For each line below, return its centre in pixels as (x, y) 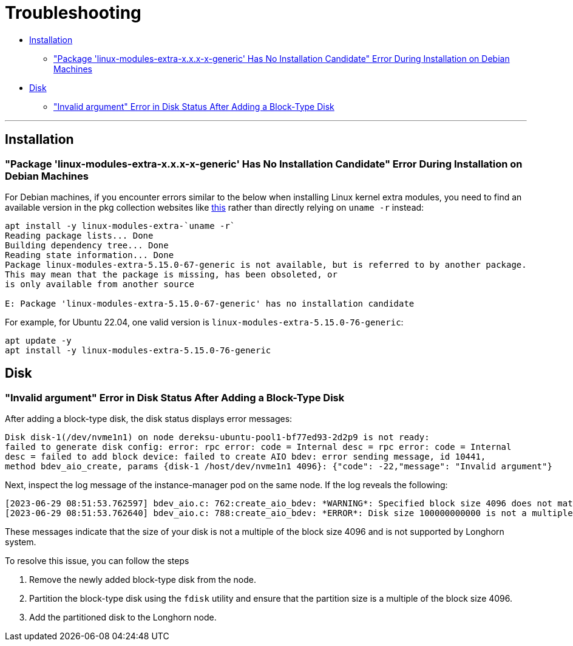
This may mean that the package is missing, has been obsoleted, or (171, 274)
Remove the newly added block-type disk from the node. (143, 580)
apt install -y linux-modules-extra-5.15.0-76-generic (138, 350)
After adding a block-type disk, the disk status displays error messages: (149, 419)
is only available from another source (100, 284)
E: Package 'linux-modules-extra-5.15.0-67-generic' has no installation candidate (210, 303)
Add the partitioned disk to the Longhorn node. (123, 617)
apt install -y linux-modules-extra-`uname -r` (120, 226)
